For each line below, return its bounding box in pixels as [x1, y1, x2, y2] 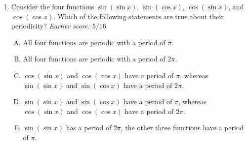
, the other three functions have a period [121, 122, 244, 133]
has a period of [66, 122, 112, 133]
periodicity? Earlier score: [11, 21, 90, 31]
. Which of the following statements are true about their [53, 11, 224, 21]
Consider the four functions [11, 1, 94, 11]
